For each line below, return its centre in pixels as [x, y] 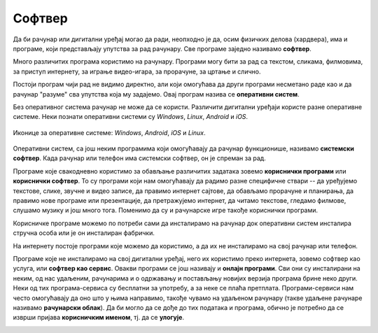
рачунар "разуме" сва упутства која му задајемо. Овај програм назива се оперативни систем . [156, 94]
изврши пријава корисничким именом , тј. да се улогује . [99, 318]
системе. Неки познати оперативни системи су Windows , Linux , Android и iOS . [131, 117]
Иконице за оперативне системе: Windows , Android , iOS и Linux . [109, 132]
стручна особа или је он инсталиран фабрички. [84, 233]
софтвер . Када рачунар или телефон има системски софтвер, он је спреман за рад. [139, 158]
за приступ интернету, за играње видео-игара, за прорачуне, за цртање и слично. [137, 71]
